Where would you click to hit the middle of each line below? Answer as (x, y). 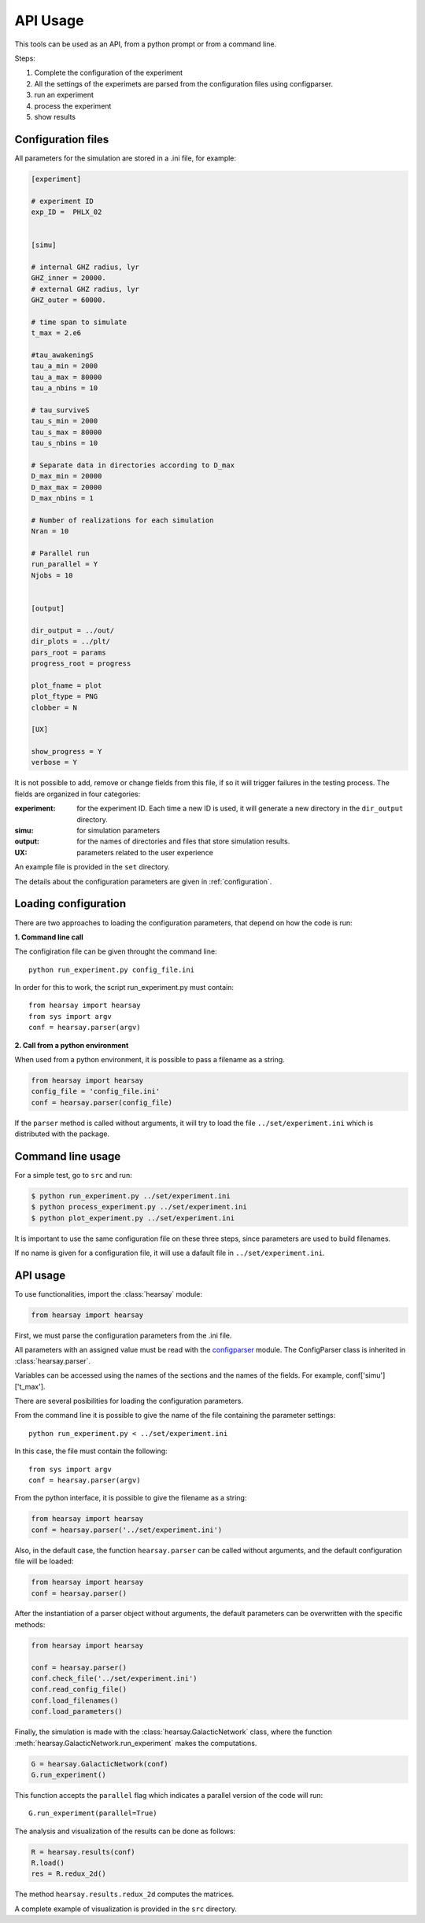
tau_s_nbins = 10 (65, 443)
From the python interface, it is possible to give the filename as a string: (131, 1498)
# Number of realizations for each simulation (122, 520)
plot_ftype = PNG (65, 697)
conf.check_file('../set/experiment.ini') (114, 1679)
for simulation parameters (118, 831)
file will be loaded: (44, 1561)
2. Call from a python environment (72, 1045)
